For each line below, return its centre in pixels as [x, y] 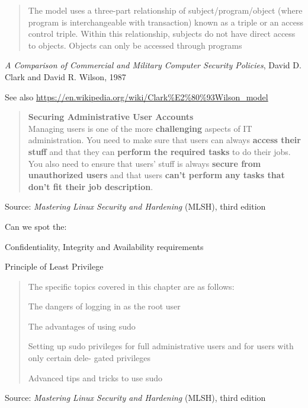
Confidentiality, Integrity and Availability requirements [104, 246]
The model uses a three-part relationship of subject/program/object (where [165, 10]
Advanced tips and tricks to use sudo [95, 377]
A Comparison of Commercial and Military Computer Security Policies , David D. [153, 65]
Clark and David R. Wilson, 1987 [65, 76]
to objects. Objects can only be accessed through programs [135, 45]
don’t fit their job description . [91, 186]
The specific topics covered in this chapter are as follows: [131, 286]
